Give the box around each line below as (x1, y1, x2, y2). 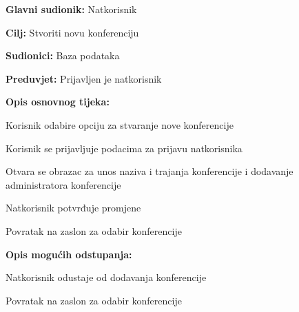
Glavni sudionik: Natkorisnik (6, 2, 137, 16)
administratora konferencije (6, 177, 121, 191)
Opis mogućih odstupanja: (6, 247, 132, 261)
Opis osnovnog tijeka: (6, 94, 110, 109)
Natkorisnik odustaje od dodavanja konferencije (6, 270, 207, 284)
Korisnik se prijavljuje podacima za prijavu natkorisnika (6, 141, 243, 155)
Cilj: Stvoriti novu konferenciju (6, 25, 139, 39)
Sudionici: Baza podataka (6, 48, 120, 63)
